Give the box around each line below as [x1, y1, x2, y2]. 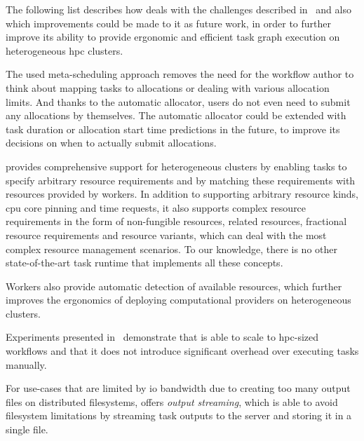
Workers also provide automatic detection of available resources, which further [6, 278, 342, 293]
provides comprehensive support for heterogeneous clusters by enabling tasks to [6, 158, 347, 173]
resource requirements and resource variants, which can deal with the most [6, 227, 327, 242]
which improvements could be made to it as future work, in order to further [6, 15, 331, 30]
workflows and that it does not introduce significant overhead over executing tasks [6, 344, 359, 358]
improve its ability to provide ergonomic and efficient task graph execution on [6, 29, 340, 44]
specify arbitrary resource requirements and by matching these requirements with [6, 172, 356, 187]
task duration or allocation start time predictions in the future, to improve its [6, 121, 340, 136]
